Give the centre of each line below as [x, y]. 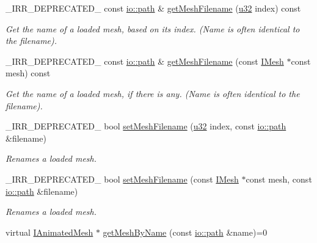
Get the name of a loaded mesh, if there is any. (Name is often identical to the [153, 93]
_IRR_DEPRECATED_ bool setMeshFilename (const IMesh [122, 179]
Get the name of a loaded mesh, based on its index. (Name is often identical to [153, 28]
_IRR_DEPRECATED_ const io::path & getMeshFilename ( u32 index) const [153, 8]
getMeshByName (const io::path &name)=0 [185, 232]
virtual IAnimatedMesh [49, 232]
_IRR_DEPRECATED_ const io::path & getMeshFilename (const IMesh [145, 61]
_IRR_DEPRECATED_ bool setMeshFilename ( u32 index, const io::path [146, 126]
